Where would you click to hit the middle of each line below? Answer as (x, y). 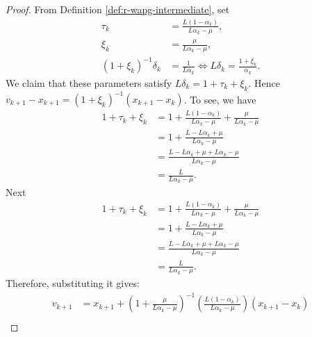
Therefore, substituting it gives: (73, 283)
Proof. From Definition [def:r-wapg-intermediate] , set (118, 9)
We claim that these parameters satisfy (89, 82)
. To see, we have (220, 99)
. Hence (264, 82)
